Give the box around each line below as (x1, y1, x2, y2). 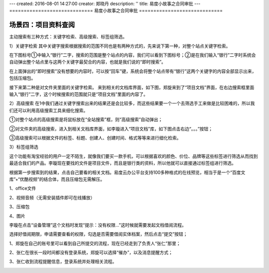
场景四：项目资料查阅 (9, 20, 75, 29)
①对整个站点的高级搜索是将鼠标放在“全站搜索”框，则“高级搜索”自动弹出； (9, 117, 163, 123)
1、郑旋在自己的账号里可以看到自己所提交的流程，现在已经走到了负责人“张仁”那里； (9, 240, 181, 246)
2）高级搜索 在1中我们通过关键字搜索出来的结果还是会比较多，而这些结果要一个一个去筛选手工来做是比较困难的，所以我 (9, 100, 255, 107)
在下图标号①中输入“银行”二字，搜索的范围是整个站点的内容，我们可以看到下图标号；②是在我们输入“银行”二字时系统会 (9, 52, 256, 58)
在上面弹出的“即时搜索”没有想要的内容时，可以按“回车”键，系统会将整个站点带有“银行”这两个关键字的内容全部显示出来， (9, 68, 257, 74)
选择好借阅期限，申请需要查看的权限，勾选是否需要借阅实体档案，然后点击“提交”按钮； (9, 231, 188, 237)
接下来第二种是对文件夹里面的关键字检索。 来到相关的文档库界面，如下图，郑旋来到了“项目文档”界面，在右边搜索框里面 (9, 84, 255, 90)
